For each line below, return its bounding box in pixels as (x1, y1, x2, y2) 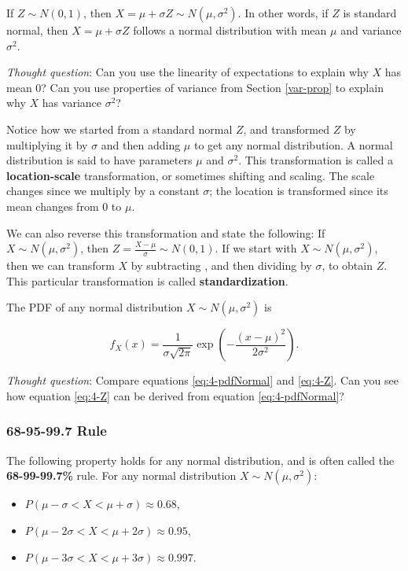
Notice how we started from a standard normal (6, 120, 233, 137)
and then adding (101, 136, 181, 153)
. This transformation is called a (238, 152, 393, 168)
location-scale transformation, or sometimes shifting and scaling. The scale (6, 167, 375, 183)
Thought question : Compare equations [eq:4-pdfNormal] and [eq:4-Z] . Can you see (6, 372, 399, 389)
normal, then (6, 22, 68, 38)
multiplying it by (6, 136, 88, 153)
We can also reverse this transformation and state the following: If (6, 224, 325, 241)
